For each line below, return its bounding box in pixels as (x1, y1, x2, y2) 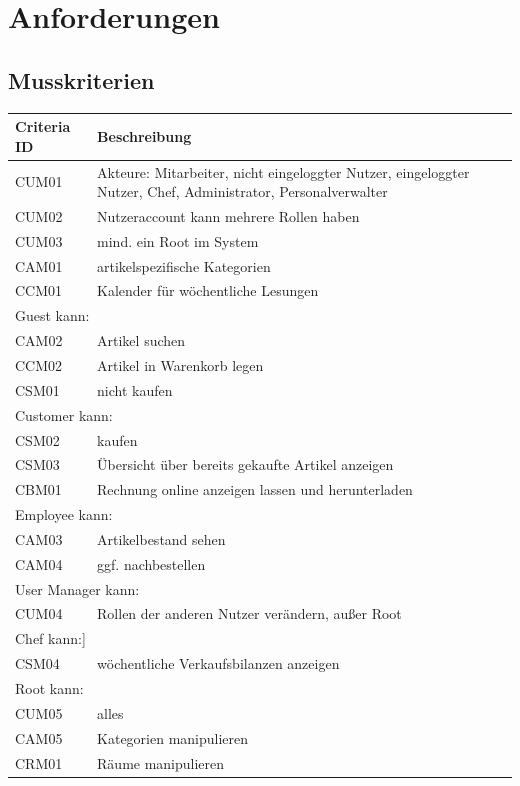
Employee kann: (15, 504, 113, 525)
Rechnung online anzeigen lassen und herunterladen (97, 479, 413, 500)
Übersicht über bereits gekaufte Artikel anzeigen (97, 454, 394, 475)
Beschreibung (97, 125, 192, 146)
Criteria (15, 116, 71, 137)
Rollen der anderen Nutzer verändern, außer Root (97, 603, 402, 624)
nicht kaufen (97, 379, 173, 400)
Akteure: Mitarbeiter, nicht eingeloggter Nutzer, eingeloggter (97, 161, 470, 182)
